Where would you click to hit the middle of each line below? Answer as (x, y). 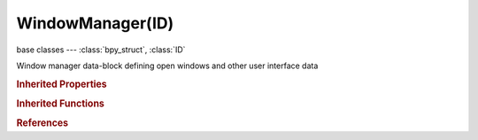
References (42, 123)
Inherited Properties (62, 84)
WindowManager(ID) (95, 23)
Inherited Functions (61, 104)
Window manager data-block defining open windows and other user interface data (167, 66)
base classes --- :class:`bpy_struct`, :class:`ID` (101, 50)
